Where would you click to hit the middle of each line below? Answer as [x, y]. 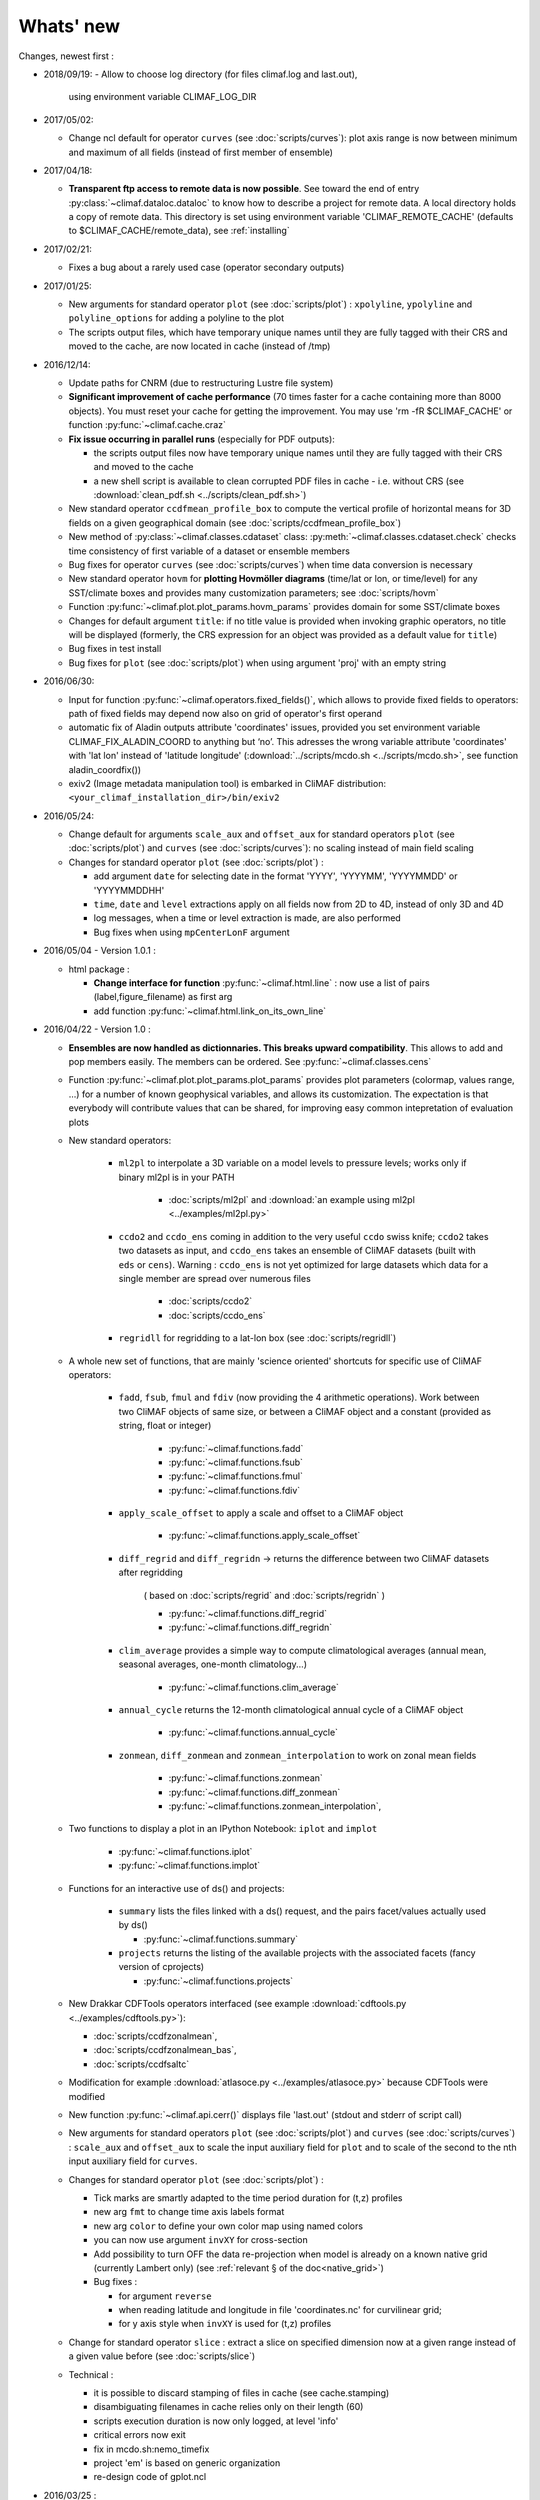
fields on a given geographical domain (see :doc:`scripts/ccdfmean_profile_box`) [235, 522]
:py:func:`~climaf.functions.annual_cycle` [253, 1732]
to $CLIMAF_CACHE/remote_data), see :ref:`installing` [179, 231]
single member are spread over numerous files [215, 1279]
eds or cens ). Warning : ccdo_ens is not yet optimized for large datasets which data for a [303, 1264]
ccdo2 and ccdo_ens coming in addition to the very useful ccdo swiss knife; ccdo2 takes [303, 1236]
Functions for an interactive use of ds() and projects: [176, 1888]
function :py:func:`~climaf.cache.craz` [147, 425]
